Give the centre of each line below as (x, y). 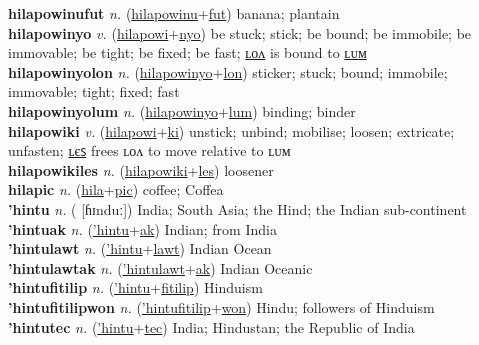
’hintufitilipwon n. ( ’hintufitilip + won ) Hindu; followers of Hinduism (221, 306)
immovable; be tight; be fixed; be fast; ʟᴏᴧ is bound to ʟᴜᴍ (187, 52)
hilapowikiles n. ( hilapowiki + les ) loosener (141, 169)
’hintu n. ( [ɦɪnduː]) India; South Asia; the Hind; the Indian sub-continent (237, 208)
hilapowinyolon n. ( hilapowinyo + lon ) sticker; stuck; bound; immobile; (228, 71)
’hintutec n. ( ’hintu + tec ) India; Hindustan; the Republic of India (211, 326)
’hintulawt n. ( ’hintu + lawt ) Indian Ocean (140, 248)
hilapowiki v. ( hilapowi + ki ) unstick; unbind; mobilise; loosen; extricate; (231, 130)
